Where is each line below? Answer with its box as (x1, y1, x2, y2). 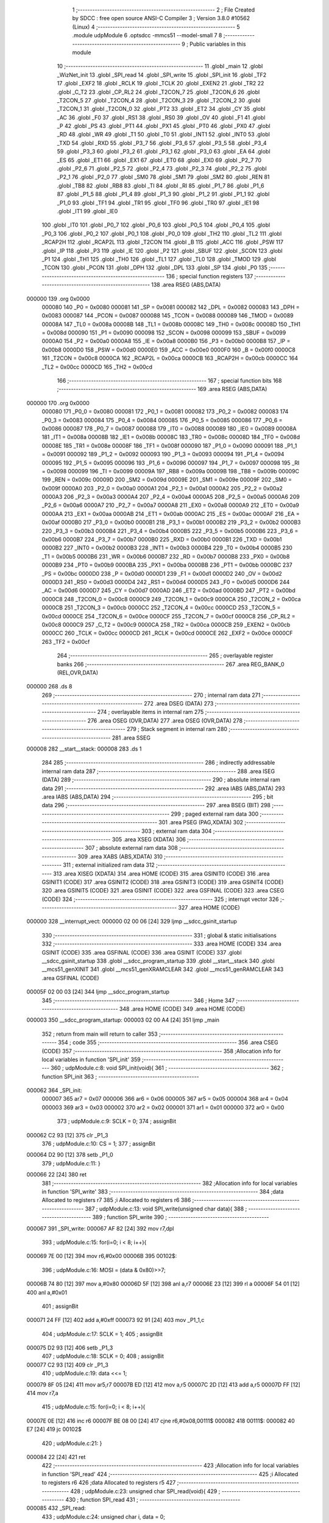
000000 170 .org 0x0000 (26, 399, 90, 406)
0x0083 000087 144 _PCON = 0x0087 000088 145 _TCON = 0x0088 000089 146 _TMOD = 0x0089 (41, 312, 294, 319)
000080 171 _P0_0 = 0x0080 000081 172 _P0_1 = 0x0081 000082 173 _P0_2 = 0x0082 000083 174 (41, 408, 289, 415)
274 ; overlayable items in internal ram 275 (97, 708, 204, 716)
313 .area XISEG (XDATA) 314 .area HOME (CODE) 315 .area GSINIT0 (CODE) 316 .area (52, 870, 271, 877)
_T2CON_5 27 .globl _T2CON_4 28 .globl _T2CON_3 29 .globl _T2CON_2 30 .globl (57, 96, 261, 104)
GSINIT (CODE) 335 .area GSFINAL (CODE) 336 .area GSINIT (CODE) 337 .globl (41, 949, 242, 956)
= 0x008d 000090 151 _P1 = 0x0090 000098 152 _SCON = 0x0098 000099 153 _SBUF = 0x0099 (41, 329, 286, 336)
